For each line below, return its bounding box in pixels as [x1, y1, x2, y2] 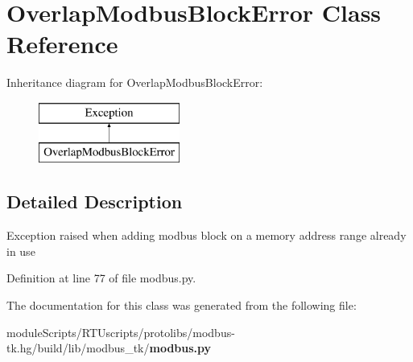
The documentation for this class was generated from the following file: [6, 297, 357, 314]
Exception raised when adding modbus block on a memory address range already [6, 227, 407, 244]
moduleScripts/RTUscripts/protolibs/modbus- [6, 323, 235, 340]
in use [6, 242, 35, 259]
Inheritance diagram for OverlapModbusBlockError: [6, 74, 263, 91]
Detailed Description [6, 189, 183, 214]
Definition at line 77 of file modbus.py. [6, 269, 196, 286]
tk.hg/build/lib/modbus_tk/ [6, 339, 150, 356]
